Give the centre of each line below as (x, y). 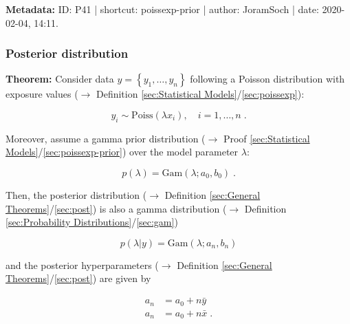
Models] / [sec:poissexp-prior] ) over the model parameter (122, 152)
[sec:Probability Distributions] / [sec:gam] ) (92, 222)
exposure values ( (42, 94)
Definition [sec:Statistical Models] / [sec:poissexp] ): (200, 94)
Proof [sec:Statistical (266, 138)
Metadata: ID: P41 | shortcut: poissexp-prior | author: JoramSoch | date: (162, 9)
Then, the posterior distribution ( (76, 194)
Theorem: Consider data (60, 79)
